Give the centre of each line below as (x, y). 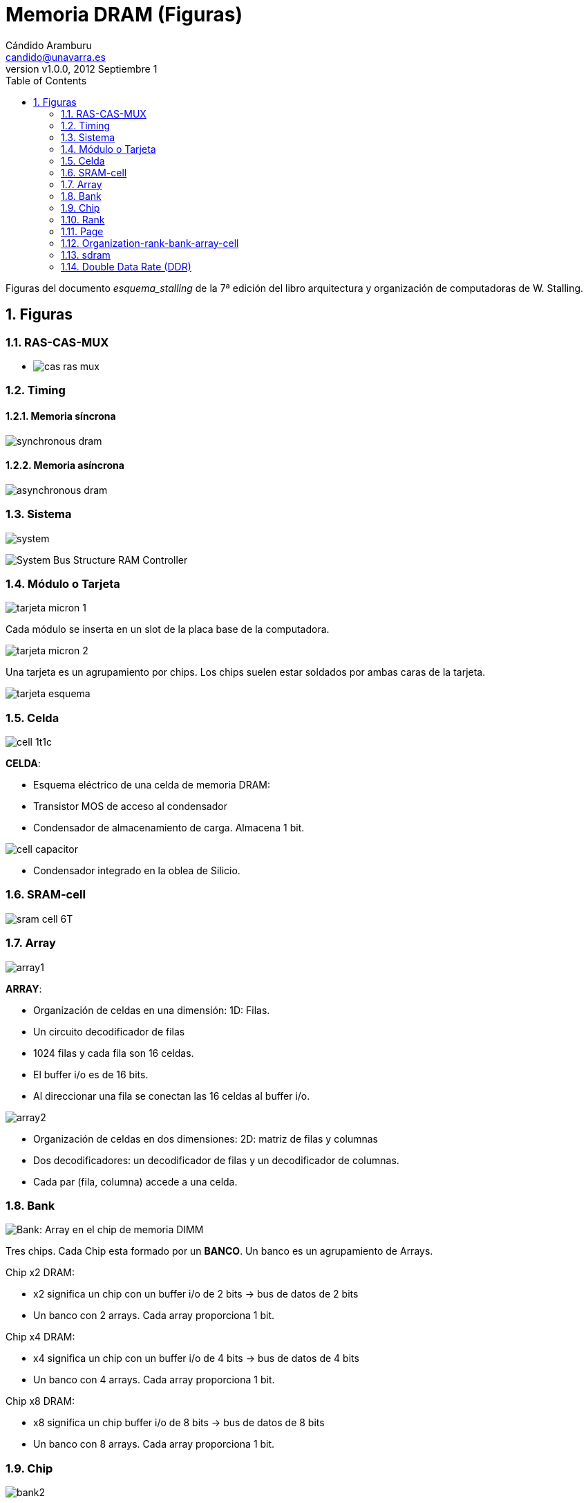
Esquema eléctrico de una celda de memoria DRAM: (152, 785)
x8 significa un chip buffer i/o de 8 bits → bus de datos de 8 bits (179, 1423)
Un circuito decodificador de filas (109, 1031)
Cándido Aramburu (49, 45)
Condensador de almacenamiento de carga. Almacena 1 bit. (169, 828)
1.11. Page (82, 231)
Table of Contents (46, 80)
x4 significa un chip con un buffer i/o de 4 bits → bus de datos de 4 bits (196, 1358)
